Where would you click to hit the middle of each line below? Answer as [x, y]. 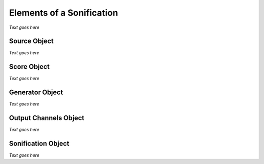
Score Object [29, 67]
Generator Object [36, 92]
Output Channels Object [47, 118]
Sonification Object [39, 143]
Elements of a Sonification [64, 13]
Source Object [31, 41]
